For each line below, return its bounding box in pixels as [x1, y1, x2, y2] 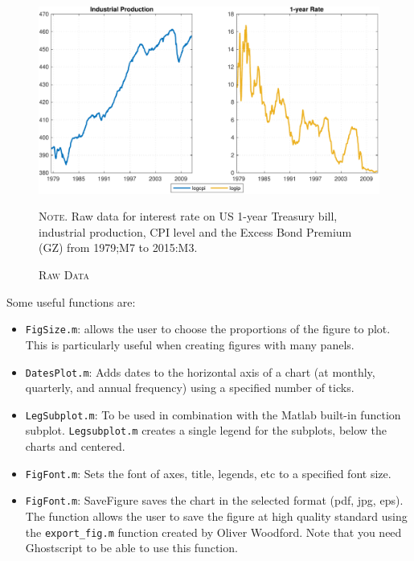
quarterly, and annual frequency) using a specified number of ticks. [25, 379, 355, 396]
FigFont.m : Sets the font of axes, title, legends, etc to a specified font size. [25, 464, 391, 481]
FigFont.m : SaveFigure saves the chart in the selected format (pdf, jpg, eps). [25, 492, 404, 509]
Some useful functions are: [6, 293, 136, 310]
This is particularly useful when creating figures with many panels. [25, 336, 355, 353]
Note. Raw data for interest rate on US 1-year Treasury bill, [39, 208, 338, 225]
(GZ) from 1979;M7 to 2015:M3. [39, 239, 198, 256]
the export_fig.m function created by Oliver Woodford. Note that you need [25, 523, 402, 540]
